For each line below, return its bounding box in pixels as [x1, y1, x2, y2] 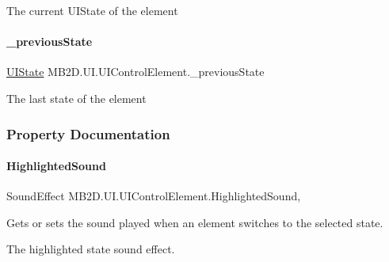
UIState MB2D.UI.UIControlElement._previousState [6, 63, 265, 80]
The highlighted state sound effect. [6, 241, 175, 257]
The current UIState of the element [6, 2, 178, 18]
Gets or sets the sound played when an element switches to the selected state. [6, 214, 383, 230]
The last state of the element [6, 89, 147, 106]
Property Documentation [6, 123, 170, 143]
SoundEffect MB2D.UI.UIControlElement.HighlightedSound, [6, 188, 301, 204]
